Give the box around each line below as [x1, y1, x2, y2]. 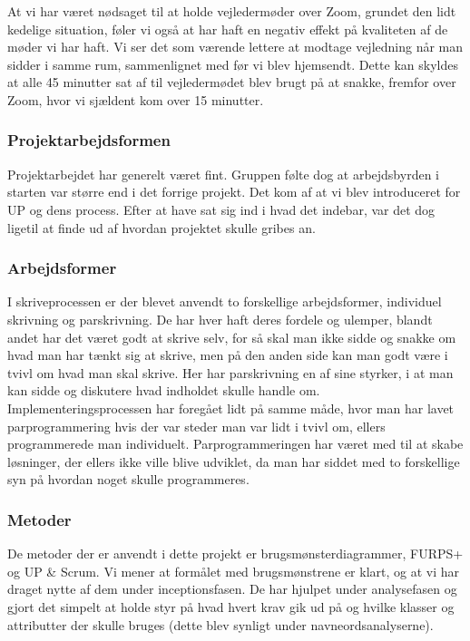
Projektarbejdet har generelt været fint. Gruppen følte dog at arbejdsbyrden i [7, 164, 439, 183]
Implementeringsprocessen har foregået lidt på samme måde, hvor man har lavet [7, 398, 455, 417]
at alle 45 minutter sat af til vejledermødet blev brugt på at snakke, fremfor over [7, 73, 456, 92]
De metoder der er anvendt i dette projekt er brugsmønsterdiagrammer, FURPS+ [7, 544, 464, 563]
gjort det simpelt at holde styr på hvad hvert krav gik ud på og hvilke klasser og [7, 597, 455, 616]
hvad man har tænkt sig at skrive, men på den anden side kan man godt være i [7, 345, 448, 364]
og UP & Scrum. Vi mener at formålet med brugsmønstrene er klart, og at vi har [7, 561, 460, 580]
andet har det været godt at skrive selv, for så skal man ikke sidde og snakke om [7, 327, 456, 346]
